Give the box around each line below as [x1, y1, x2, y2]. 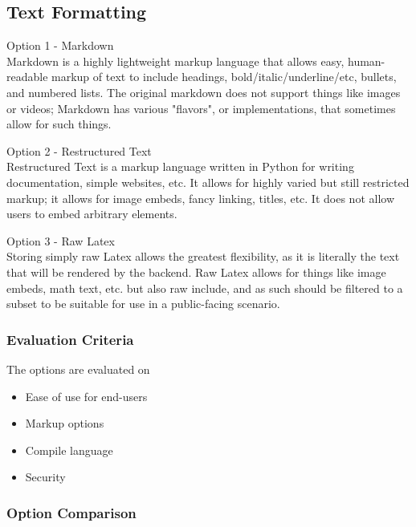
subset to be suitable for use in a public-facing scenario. [6, 295, 280, 312]
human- [347, 52, 385, 69]
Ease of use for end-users [25, 387, 148, 404]
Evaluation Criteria [6, 329, 134, 349]
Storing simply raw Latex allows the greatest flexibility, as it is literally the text [6, 248, 400, 265]
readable [6, 68, 48, 85]
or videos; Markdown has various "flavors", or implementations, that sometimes [6, 99, 396, 116]
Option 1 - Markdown [6, 37, 114, 54]
